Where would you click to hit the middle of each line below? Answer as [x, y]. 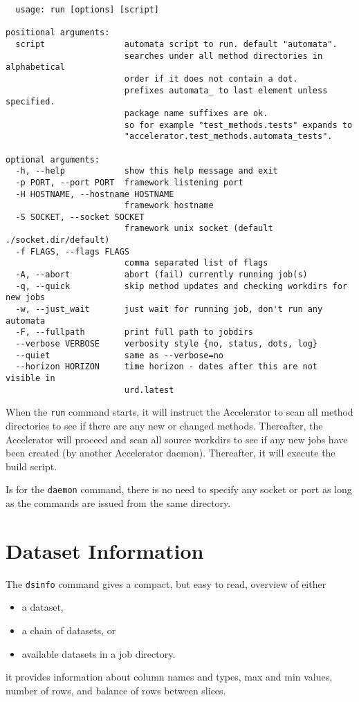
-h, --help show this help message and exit [147, 171]
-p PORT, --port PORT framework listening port [129, 182]
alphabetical [35, 67]
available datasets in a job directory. [99, 653]
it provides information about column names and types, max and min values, [169, 677]
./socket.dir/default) [58, 240]
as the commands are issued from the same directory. [118, 503]
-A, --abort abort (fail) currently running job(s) [162, 275]
